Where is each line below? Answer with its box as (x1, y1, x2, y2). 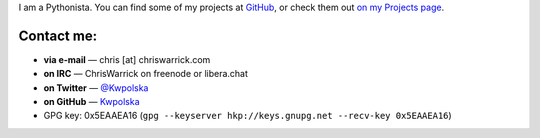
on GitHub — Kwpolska (43, 96, 140, 108)
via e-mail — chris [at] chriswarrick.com (43, 53, 211, 65)
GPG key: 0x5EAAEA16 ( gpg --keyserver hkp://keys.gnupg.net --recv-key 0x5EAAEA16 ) (43, 110, 452, 122)
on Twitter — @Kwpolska (43, 81, 149, 94)
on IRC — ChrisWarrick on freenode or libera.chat (43, 68, 249, 80)
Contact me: (18, 27, 98, 44)
